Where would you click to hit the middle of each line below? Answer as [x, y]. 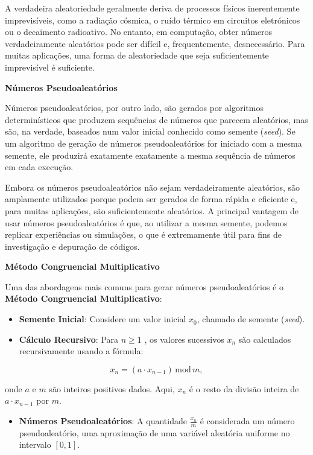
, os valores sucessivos [184, 339]
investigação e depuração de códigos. [72, 246]
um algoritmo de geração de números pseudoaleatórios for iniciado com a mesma [153, 143]
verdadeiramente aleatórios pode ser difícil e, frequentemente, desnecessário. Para [155, 43]
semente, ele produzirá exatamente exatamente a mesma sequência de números [150, 155]
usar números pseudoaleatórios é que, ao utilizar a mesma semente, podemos [146, 222]
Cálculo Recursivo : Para [69, 339]
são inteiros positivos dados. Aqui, [112, 388]
